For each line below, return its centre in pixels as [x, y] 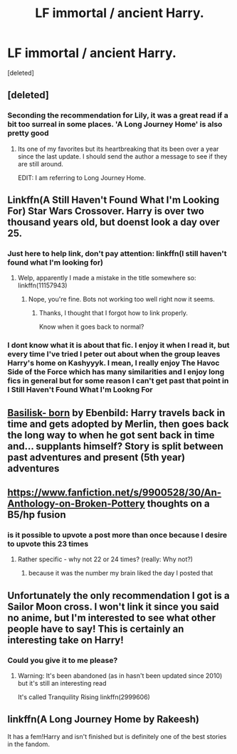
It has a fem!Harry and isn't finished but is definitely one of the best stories [117, 736]
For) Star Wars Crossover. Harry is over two [106, 211]
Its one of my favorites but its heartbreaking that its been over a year [118, 149]
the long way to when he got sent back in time [111, 435]
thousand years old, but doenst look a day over [114, 222]
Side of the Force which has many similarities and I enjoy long [116, 372]
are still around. [41, 164]
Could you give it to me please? [63, 660]
